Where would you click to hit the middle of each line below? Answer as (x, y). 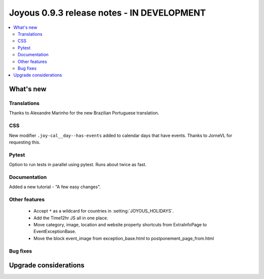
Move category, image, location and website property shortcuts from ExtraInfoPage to (120, 224)
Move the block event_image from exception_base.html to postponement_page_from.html (124, 238)
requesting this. (25, 142)
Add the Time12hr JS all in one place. (71, 218)
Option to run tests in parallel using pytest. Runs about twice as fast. (78, 165)
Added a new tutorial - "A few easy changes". (55, 187)
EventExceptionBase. (55, 232)
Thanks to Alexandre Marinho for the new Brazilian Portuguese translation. (84, 113)
